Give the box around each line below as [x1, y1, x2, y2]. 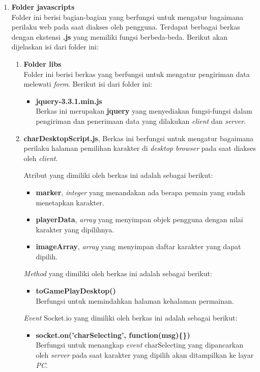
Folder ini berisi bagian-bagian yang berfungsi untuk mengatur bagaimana [11, 11, 244, 22]
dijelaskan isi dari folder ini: [11, 41, 99, 52]
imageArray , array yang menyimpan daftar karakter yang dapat [36, 241, 241, 252]
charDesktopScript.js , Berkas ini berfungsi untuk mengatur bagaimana [23, 132, 254, 143]
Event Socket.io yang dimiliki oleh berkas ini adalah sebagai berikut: [23, 312, 238, 323]
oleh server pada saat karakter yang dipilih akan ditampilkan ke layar [36, 350, 254, 360]
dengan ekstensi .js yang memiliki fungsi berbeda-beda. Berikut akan [11, 31, 228, 42]
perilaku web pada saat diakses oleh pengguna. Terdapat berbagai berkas [11, 21, 240, 32]
